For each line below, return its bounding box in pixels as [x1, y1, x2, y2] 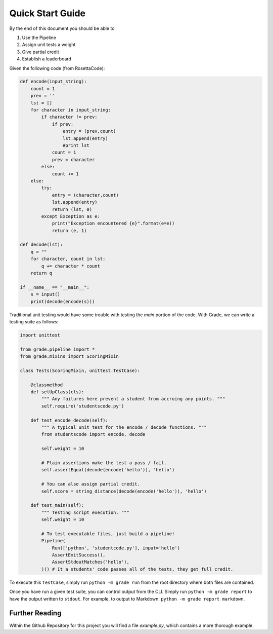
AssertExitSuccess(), [52, 552, 106, 558]
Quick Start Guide [9, 8, 86, 19]
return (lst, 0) [52, 206, 93, 212]
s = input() [30, 291, 61, 297]
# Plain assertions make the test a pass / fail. [41, 460, 167, 466]
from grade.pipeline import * [20, 346, 95, 352]
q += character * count [41, 263, 101, 269]
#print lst [62, 142, 89, 148]
